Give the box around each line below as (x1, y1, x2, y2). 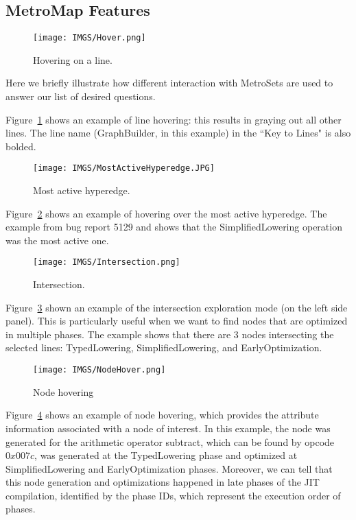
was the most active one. (5, 233, 109, 247)
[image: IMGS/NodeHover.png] (33, 365, 166, 375)
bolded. (5, 139, 36, 153)
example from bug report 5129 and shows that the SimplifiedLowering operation (5, 220, 342, 234)
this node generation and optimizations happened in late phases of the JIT (5, 475, 320, 489)
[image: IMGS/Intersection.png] (33, 257, 180, 268)
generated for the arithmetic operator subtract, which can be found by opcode (5, 434, 335, 449)
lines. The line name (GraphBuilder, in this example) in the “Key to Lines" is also (5, 126, 351, 140)
